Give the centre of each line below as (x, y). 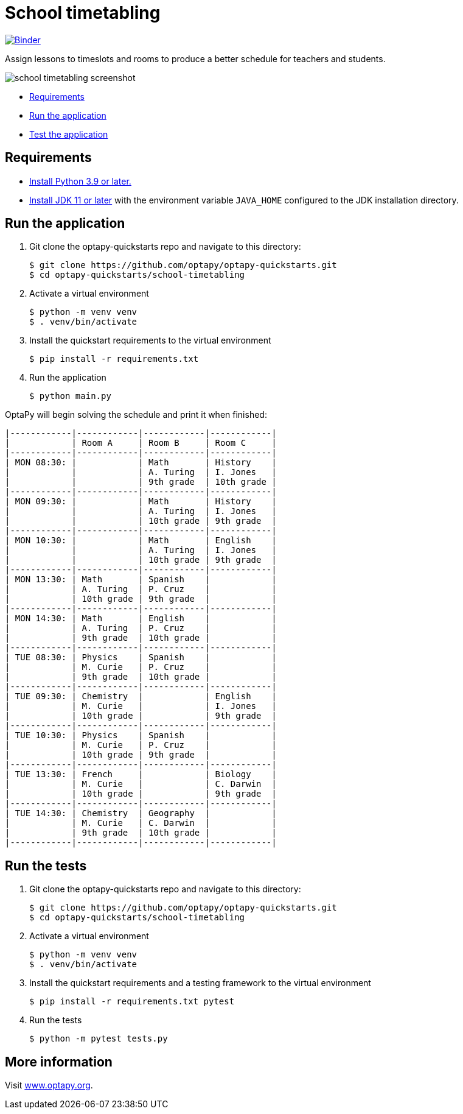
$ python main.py (70, 396)
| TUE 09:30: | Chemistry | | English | (141, 696)
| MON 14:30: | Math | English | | (141, 619)
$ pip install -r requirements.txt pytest (132, 1002)
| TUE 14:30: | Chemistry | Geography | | (141, 813)
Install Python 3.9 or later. (80, 181)
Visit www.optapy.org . (49, 1085)
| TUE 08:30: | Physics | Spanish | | (141, 657)
